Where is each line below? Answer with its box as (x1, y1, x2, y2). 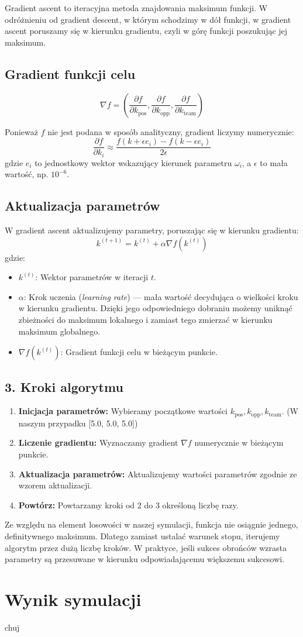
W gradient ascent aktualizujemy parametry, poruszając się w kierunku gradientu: (5, 224, 299, 236)
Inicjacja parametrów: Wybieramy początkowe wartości (18, 405, 228, 417)
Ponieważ (5, 125, 38, 137)
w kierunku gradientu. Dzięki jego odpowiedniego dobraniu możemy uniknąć (18, 302, 292, 314)
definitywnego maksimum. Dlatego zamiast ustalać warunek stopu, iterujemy (5, 530, 280, 542)
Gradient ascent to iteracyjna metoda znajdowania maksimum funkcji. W (5, 2, 268, 13)
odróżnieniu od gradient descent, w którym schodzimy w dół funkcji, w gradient (5, 13, 291, 25)
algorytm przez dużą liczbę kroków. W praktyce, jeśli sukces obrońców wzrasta (5, 541, 287, 553)
